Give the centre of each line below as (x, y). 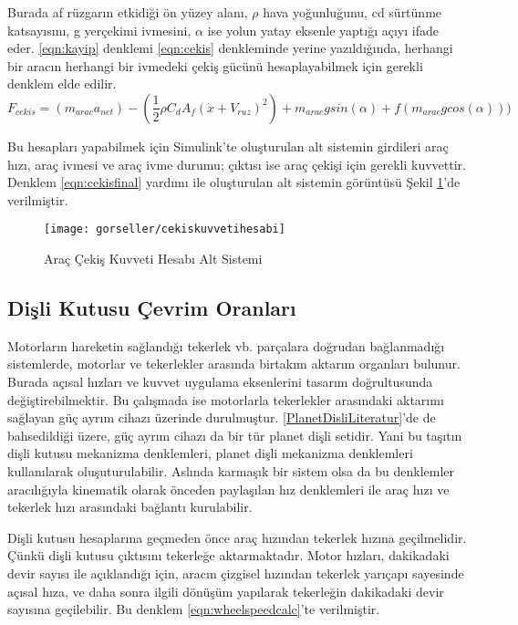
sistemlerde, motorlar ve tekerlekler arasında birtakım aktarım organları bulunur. (234, 364)
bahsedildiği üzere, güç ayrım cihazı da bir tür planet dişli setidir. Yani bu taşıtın (235, 435)
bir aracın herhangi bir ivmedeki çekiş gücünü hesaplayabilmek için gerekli (215, 65)
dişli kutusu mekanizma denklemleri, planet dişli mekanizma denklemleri (210, 453)
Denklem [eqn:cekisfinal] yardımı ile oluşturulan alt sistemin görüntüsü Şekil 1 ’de (234, 182)
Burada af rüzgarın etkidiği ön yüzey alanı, (128, 12)
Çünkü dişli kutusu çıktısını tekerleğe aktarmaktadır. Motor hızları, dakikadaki (228, 555)
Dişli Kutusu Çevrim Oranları (152, 307)
